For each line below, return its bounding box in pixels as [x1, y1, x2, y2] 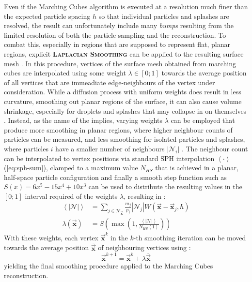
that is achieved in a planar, [155, 163, 238, 173]
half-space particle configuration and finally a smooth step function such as [4, 172, 227, 182]
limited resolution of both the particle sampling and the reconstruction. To [4, 30, 226, 40]
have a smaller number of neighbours [55, 143, 165, 153]
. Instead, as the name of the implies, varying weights [4, 115, 162, 125]
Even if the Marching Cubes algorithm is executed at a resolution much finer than [4, 1, 248, 11]
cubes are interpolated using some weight [4, 68, 126, 78]
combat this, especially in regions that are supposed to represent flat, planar [4, 39, 230, 49]
